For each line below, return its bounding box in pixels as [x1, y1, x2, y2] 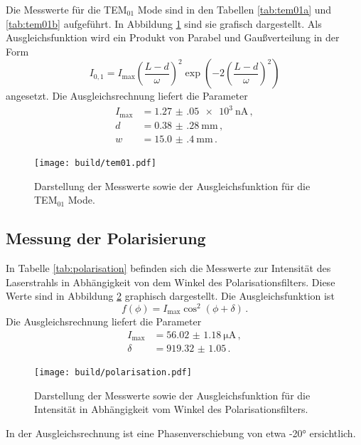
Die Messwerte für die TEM [6, 2, 127, 16]
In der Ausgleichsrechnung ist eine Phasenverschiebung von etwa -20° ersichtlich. [6, 425, 356, 440]
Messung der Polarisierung [6, 227, 206, 249]
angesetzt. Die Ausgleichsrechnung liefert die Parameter [6, 88, 248, 103]
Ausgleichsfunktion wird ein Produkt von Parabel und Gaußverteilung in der [6, 30, 340, 45]
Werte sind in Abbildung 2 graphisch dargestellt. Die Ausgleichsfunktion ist [6, 288, 335, 303]
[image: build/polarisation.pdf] [34, 367, 192, 378]
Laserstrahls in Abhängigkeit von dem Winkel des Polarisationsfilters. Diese [6, 274, 335, 289]
